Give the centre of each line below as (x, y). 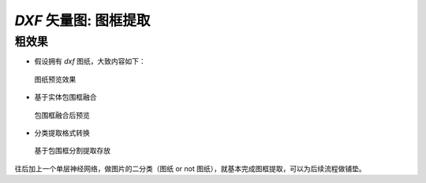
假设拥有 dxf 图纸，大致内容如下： (90, 61)
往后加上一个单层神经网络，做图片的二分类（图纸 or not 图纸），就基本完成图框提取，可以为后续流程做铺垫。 (190, 168)
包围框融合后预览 (62, 115)
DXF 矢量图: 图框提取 (82, 20)
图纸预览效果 (55, 79)
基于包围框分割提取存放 (72, 151)
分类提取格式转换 (62, 133)
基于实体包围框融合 (65, 97)
